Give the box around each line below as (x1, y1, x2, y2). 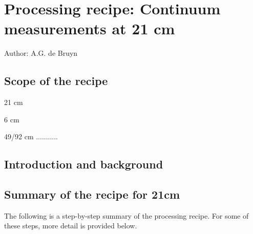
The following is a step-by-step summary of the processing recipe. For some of (4, 210, 249, 221)
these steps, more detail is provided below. (4, 220, 137, 231)
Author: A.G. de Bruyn (4, 48, 78, 58)
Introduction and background (4, 156, 163, 172)
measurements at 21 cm (4, 18, 175, 39)
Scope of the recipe (4, 73, 108, 89)
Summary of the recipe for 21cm (4, 186, 180, 202)
